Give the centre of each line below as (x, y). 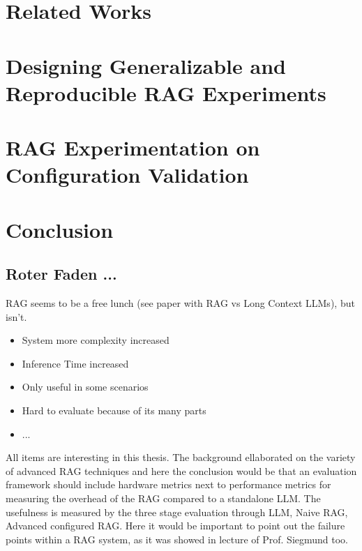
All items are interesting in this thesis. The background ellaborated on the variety (181, 457)
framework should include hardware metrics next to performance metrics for (168, 484)
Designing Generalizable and (146, 65)
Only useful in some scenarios (85, 387)
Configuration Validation (127, 175)
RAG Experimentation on (133, 148)
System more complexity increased (96, 340)
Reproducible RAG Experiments (166, 92)
